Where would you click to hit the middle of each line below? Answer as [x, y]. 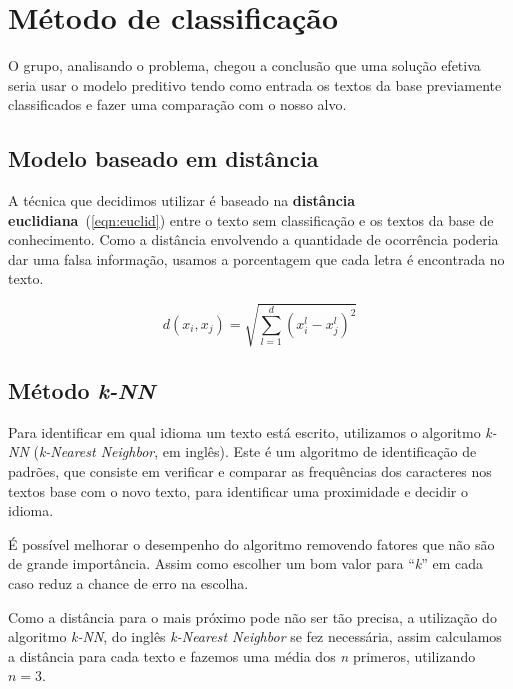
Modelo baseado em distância [163, 158]
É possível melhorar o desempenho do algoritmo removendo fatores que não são [251, 543]
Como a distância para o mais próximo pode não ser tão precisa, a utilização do [252, 616]
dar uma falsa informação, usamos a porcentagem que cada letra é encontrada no [256, 258]
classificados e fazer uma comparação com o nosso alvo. [177, 104]
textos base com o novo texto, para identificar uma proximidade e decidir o [238, 490]
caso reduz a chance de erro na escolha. [128, 582]
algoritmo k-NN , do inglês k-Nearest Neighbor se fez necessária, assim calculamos [255, 636]
